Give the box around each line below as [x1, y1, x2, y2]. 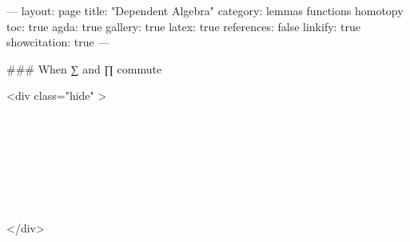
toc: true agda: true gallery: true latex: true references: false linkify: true [6, 18, 361, 34]
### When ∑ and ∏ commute [6, 60, 162, 77]
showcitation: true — [6, 34, 109, 50]
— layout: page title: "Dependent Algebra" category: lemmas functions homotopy [6, 2, 404, 18]
